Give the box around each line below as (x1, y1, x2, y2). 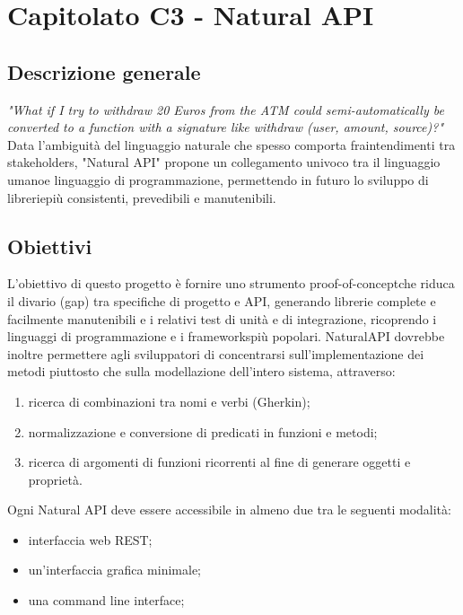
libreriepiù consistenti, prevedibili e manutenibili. (7, 188, 276, 206)
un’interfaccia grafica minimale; (28, 560, 202, 579)
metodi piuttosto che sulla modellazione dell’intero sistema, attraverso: (7, 362, 396, 381)
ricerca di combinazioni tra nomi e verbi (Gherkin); (28, 391, 310, 410)
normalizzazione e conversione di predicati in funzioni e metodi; (28, 422, 378, 441)
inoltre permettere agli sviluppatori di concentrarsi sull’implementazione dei (7, 344, 424, 363)
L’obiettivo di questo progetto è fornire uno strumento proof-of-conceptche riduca (7, 274, 455, 293)
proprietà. (28, 470, 83, 488)
